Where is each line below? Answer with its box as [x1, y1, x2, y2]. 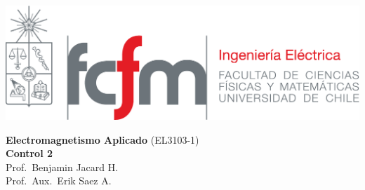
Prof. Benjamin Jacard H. [6, 159, 119, 174]
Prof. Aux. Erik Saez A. [6, 173, 112, 188]
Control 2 [6, 146, 53, 161]
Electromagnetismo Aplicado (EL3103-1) [6, 132, 199, 147]
